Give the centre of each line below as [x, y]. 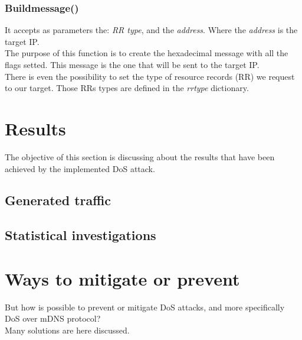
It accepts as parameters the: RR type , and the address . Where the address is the [151, 30]
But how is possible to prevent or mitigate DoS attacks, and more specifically [145, 307]
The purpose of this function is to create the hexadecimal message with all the [147, 53]
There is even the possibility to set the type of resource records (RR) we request [150, 76]
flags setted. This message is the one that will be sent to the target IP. [132, 64]
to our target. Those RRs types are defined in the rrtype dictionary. [127, 88]
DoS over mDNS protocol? [53, 318]
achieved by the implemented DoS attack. [80, 168]
